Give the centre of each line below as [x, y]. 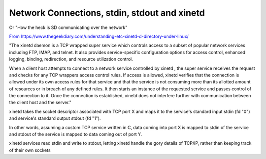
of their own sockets [30, 150]
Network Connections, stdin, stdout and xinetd [107, 13]
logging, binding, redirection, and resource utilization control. [71, 59]
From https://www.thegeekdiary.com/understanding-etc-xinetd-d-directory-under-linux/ [99, 36]
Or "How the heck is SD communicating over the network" [68, 27]
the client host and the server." [40, 103]
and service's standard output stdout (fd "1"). [55, 118]
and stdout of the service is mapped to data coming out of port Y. [76, 134]
